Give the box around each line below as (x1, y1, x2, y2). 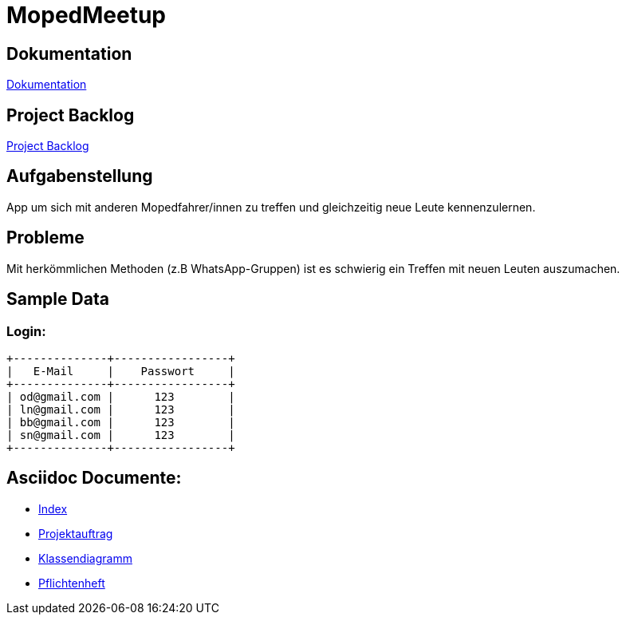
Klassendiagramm (38, 551, 132, 565)
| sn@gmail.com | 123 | (6, 428, 235, 441)
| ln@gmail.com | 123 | (6, 402, 235, 416)
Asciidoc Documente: (6, 468, 182, 488)
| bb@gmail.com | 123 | (6, 415, 235, 429)
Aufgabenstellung (6, 166, 153, 187)
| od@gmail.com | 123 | (6, 390, 235, 403)
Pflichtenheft (38, 576, 105, 590)
